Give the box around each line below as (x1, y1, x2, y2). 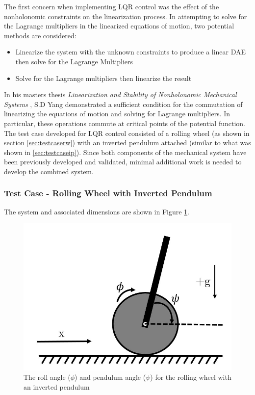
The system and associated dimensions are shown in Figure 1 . (4, 206, 190, 216)
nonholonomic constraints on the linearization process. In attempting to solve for (4, 11, 247, 21)
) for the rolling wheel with (150, 372, 231, 382)
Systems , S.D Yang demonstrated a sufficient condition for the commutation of (4, 99, 243, 109)
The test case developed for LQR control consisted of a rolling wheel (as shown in (4, 128, 250, 138)
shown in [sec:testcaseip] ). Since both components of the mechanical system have (4, 147, 247, 157)
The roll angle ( (24, 372, 71, 382)
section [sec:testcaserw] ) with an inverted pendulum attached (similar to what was (4, 137, 251, 148)
